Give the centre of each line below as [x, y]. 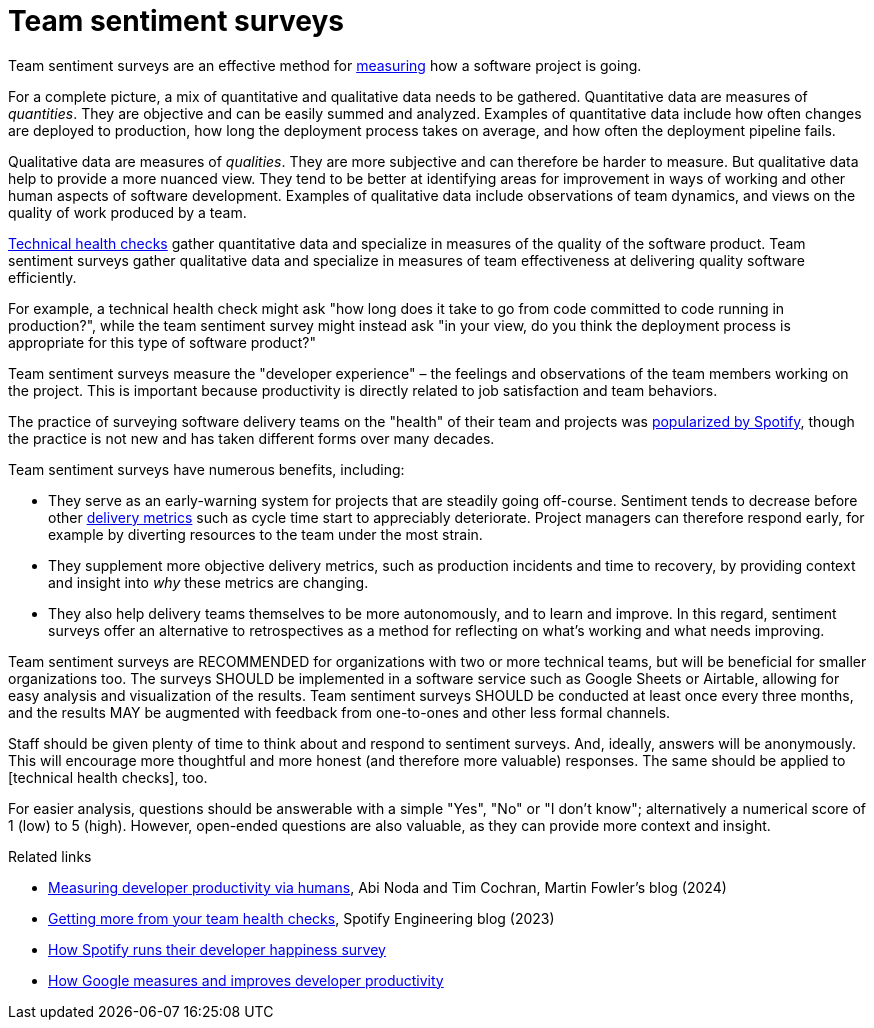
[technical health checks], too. [108, 777]
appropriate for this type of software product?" [162, 342]
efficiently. [42, 277]
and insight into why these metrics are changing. [208, 582]
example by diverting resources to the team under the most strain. [265, 534]
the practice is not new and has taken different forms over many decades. [251, 438]
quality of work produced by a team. [127, 212]
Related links [50, 856]
